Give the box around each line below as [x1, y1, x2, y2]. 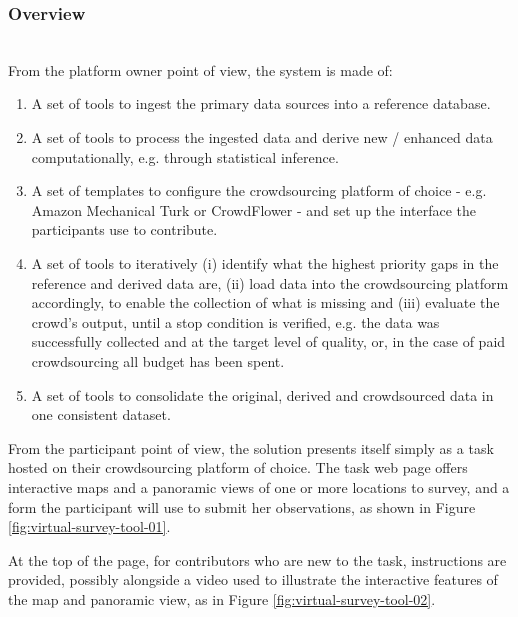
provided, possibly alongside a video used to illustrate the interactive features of [8, 569, 498, 590]
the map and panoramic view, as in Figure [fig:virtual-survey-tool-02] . [8, 588, 436, 609]
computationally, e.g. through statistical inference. [31, 146, 339, 167]
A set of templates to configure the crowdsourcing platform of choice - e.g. [31, 180, 487, 201]
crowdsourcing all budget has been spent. [31, 350, 285, 371]
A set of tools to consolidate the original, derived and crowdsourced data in [31, 384, 494, 405]
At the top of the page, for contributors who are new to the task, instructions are [8, 549, 507, 570]
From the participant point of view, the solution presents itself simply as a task [8, 437, 494, 458]
